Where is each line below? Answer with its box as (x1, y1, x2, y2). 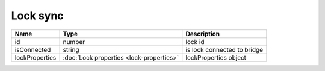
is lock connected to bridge (185, 45, 264, 54)
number (63, 37, 85, 46)
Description (185, 29, 220, 38)
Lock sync (11, 9, 64, 22)
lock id (185, 37, 205, 46)
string (63, 45, 79, 54)
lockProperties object (185, 53, 247, 61)
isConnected (14, 45, 51, 54)
